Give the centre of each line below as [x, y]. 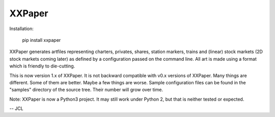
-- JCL [16, 109]
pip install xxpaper [42, 40]
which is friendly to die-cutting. [42, 66]
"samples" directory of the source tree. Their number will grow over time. [86, 90]
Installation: [22, 29]
